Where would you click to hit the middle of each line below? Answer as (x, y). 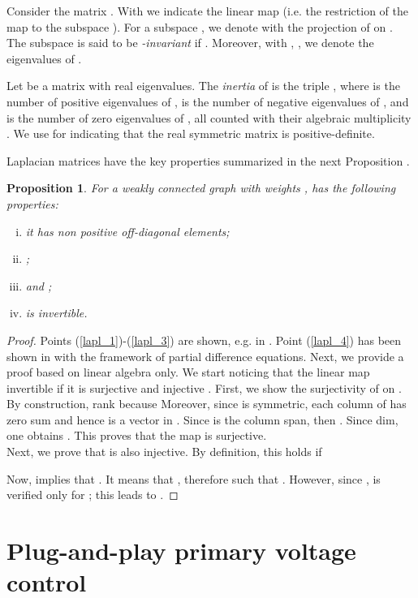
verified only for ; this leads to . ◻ (93, 495)
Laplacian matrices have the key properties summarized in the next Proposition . (208, 160)
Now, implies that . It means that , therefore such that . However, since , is (194, 478)
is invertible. (56, 313)
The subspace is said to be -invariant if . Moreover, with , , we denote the (190, 43)
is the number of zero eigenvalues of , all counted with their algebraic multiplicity (209, 117)
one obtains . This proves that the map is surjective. (137, 435)
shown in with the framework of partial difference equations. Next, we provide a (205, 356)
